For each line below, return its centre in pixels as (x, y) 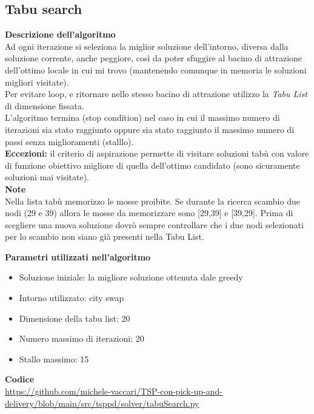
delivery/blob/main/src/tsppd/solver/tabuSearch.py (102, 403)
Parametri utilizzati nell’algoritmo (78, 256)
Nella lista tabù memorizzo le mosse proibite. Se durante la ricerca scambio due (152, 201)
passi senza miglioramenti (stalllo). (69, 141)
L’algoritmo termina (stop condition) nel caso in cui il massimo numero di (142, 117)
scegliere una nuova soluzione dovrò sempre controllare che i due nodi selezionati (154, 224)
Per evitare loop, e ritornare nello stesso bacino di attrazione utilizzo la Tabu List (156, 94)
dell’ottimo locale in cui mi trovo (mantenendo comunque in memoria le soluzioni (156, 70)
